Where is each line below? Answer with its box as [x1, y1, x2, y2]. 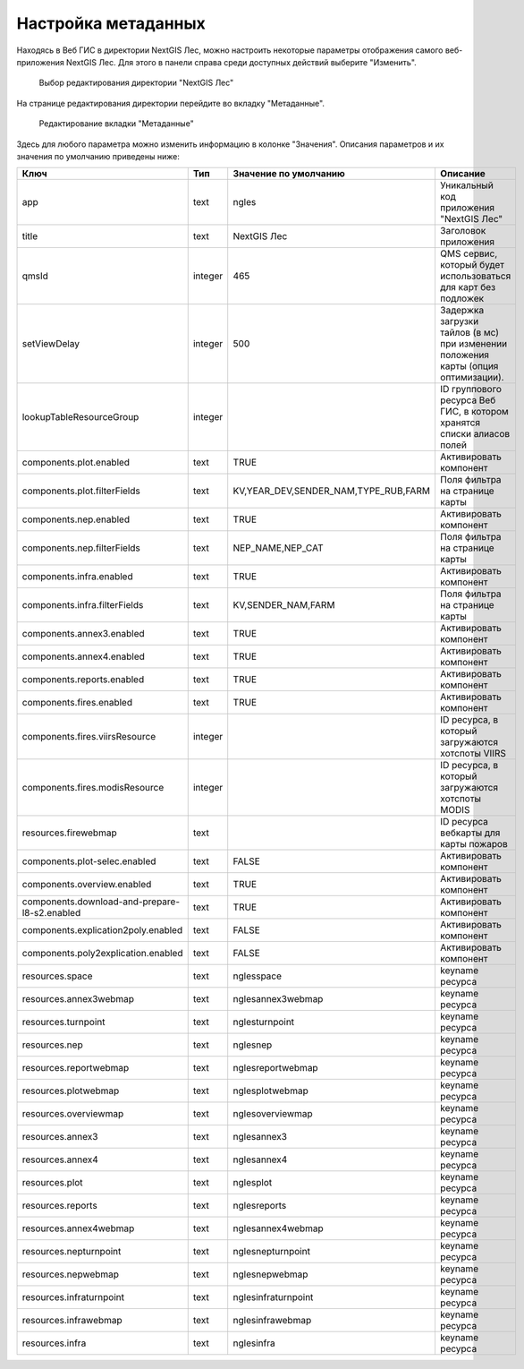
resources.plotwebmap [21, 1084, 120, 1097]
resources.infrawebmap [21, 1314, 123, 1327]
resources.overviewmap [21, 1108, 124, 1120]
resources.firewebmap [21, 826, 117, 839]
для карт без [439, 281, 496, 294]
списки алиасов [439, 428, 511, 441]
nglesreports [232, 1200, 287, 1212]
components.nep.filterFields [21, 542, 140, 554]
